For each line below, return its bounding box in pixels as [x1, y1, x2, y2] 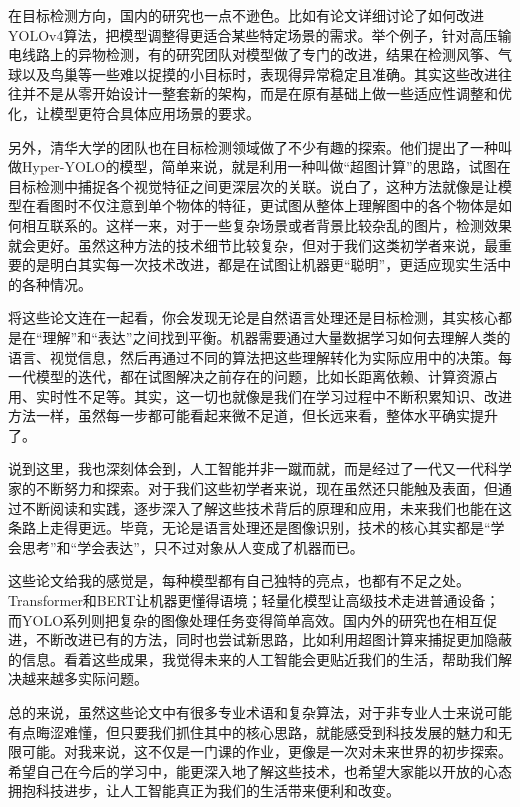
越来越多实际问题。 [21, 668, 148, 689]
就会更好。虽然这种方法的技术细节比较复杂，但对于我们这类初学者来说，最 [8, 234, 498, 255]
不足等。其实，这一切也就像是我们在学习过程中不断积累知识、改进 [77, 385, 512, 406]
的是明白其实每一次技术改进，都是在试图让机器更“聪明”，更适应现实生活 [21, 254, 498, 275]
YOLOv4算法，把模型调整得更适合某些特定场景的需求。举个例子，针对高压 [8, 24, 498, 45]
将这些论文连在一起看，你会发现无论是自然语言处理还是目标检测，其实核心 [8, 307, 498, 328]
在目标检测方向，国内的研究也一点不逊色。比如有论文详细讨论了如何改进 [8, 5, 484, 25]
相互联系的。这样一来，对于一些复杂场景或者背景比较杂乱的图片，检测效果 [21, 214, 512, 235]
